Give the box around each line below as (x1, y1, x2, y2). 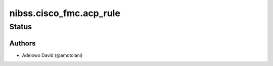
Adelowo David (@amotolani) (22, 52, 83, 58)
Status (9, 22, 32, 31)
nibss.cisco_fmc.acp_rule (9, 8, 121, 19)
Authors (9, 39, 36, 47)
